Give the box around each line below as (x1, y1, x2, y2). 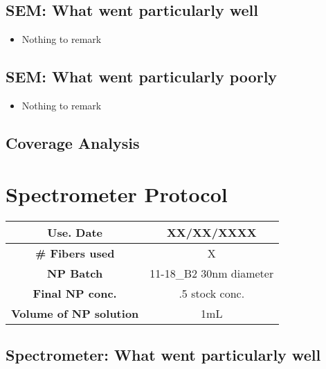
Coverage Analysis (6, 132, 140, 153)
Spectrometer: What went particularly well (6, 343, 321, 365)
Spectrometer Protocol (6, 179, 228, 208)
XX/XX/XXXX (166, 224, 257, 240)
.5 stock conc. (179, 285, 245, 301)
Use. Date (47, 224, 103, 240)
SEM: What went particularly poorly (6, 66, 278, 87)
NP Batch (47, 264, 103, 281)
